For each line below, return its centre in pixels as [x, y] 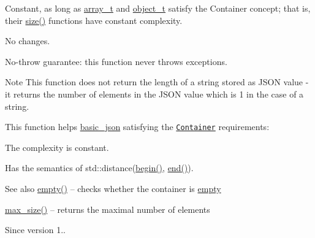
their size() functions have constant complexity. [94, 20]
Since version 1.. [35, 230]
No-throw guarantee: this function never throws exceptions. [116, 61]
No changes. [28, 41]
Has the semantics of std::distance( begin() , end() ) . [99, 168]
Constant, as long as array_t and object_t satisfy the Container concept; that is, [158, 8]
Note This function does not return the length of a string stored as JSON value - [157, 82]
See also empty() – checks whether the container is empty [113, 188]
